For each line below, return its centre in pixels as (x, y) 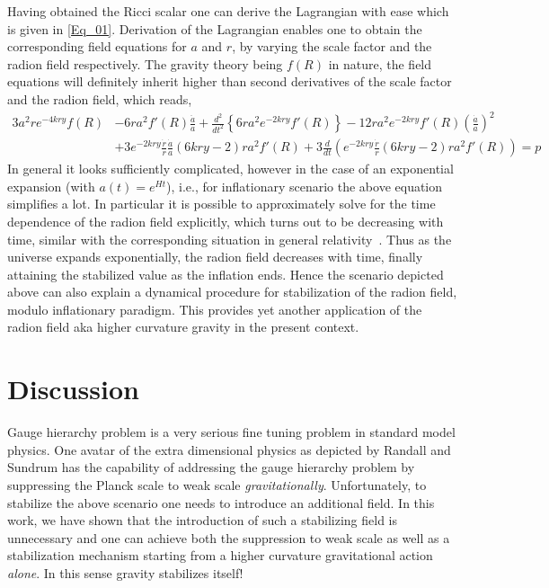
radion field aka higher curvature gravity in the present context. (183, 327)
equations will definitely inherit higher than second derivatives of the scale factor (230, 81)
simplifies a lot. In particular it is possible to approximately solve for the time (221, 204)
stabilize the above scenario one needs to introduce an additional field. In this (221, 502)
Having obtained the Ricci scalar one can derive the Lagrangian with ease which (228, 11)
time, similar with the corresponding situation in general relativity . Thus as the (230, 239)
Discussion (73, 389)
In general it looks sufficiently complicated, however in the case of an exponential (230, 169)
